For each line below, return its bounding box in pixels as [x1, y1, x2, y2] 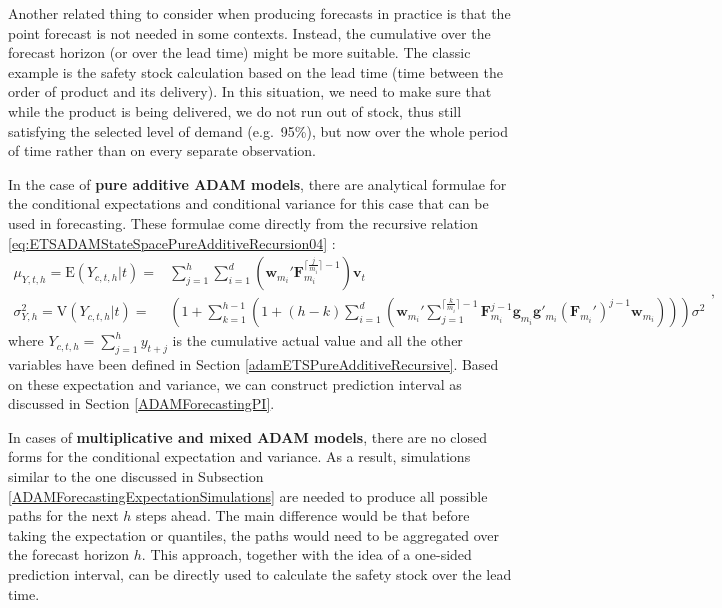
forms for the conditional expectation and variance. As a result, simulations [8, 446, 471, 467]
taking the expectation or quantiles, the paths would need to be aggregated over [8, 524, 500, 545]
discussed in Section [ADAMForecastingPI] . [8, 393, 275, 414]
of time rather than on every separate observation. [8, 140, 316, 161]
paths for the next [8, 505, 119, 526]
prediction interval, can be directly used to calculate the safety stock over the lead [8, 563, 512, 584]
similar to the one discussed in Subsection [8, 465, 264, 486]
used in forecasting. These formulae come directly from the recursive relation [8, 212, 478, 233]
